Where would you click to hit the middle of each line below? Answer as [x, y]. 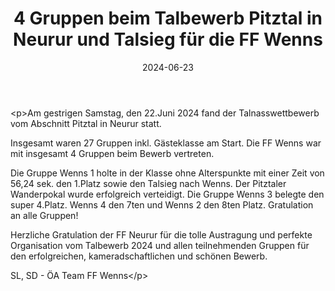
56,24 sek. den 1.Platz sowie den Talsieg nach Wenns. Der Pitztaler [148, 183]
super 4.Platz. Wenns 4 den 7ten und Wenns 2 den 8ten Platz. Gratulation [162, 204]
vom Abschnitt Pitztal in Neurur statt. [86, 123]
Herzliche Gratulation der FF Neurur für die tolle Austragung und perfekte [161, 234]
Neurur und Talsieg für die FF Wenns [168, 39]
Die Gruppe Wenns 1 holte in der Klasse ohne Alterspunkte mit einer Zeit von [167, 173]
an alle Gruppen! [44, 215]
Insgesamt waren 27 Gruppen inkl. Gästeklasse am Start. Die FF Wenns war [166, 143]
